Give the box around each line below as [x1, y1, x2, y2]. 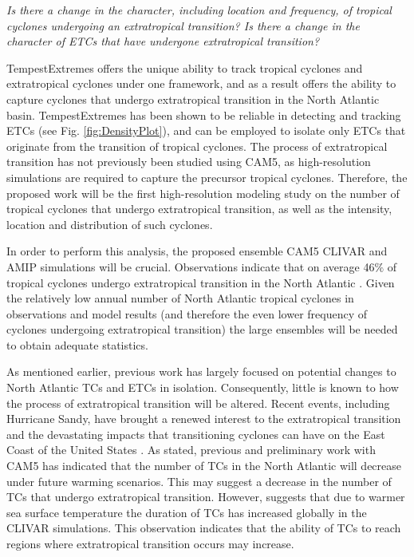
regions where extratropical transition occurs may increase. [6, 535, 294, 551]
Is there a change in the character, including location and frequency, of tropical [6, 2, 392, 18]
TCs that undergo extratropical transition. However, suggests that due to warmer [6, 488, 405, 505]
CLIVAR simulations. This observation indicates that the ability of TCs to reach [6, 519, 401, 536]
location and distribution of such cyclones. [6, 215, 213, 232]
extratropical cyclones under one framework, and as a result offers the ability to [6, 75, 396, 92]
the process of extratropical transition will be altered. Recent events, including [6, 394, 390, 411]
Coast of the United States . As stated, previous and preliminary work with [6, 441, 376, 458]
